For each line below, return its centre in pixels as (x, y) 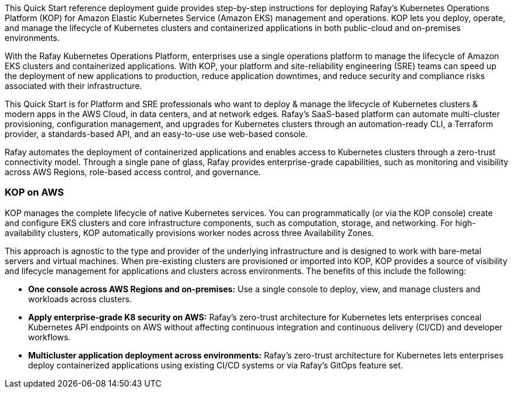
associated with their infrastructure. (74, 86)
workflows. (50, 337)
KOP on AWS (34, 192)
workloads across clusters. (80, 299)
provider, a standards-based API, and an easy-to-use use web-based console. (156, 134)
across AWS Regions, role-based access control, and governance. (133, 172)
